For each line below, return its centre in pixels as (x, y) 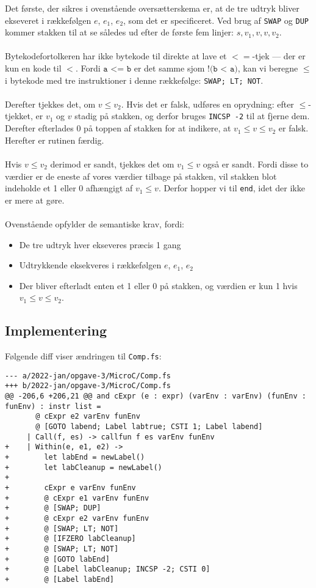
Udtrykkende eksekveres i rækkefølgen (90, 265)
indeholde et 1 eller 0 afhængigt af (69, 188)
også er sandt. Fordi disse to (256, 164)
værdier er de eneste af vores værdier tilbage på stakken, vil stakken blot (141, 176)
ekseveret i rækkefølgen (48, 20)
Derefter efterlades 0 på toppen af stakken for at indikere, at (118, 128)
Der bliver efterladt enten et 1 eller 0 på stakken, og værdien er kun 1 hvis (158, 285)
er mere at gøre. (35, 200)
